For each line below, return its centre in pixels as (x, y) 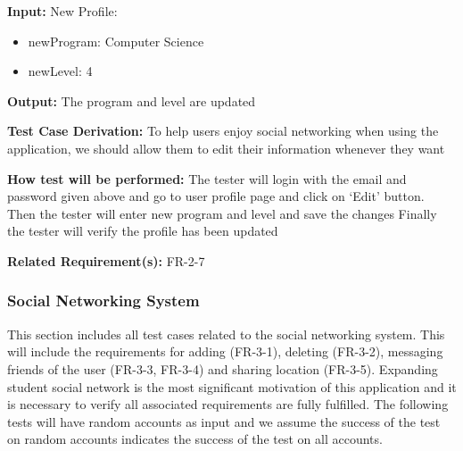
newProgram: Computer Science (116, 41)
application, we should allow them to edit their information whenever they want (226, 148)
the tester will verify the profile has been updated (143, 231)
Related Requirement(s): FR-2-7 (106, 260)
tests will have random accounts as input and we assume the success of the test (224, 421)
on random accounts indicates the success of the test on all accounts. (195, 439)
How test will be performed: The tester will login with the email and (207, 178)
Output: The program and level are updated (132, 100)
